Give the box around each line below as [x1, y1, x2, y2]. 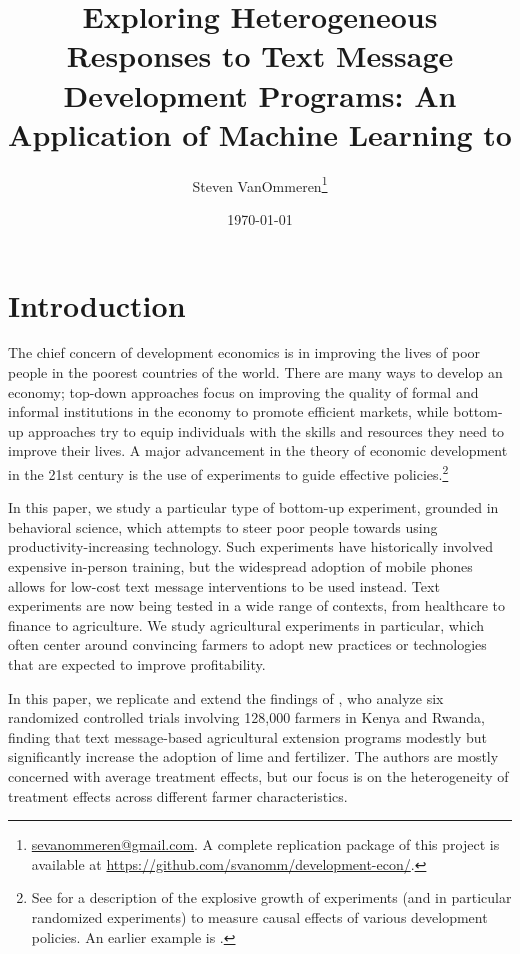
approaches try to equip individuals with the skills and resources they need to [28, 420, 505, 441]
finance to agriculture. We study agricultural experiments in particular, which [8, 614, 485, 635]
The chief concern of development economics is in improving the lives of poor [8, 342, 481, 363]
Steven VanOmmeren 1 [192, 172, 328, 196]
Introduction [8, 284, 186, 325]
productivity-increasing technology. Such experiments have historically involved [8, 536, 493, 557]
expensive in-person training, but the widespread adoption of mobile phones [8, 556, 473, 577]
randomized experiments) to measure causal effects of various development [31, 906, 488, 927]
